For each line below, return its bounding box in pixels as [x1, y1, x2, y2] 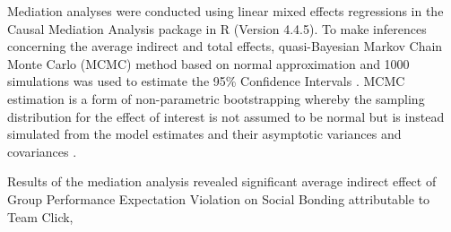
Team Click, [7, 207, 74, 226]
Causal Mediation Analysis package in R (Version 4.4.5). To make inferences [7, 19, 427, 38]
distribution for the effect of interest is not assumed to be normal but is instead [7, 107, 445, 125]
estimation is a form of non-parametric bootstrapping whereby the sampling [7, 89, 425, 107]
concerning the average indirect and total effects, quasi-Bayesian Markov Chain [7, 37, 443, 56]
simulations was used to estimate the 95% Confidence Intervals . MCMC [7, 72, 405, 90]
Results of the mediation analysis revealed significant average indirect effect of [7, 172, 437, 191]
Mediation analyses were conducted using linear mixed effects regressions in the [7, 2, 444, 20]
